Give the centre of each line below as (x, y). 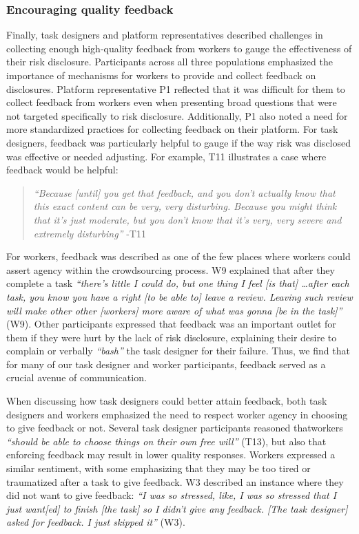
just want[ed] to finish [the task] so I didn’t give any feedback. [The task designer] (177, 508)
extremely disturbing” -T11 (90, 233)
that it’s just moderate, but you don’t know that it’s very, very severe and (187, 219)
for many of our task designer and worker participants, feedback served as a (166, 364)
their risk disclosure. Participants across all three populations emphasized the (170, 62)
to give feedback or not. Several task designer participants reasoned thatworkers (175, 428)
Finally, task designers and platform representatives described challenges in (165, 35)
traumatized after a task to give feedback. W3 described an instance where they (175, 481)
